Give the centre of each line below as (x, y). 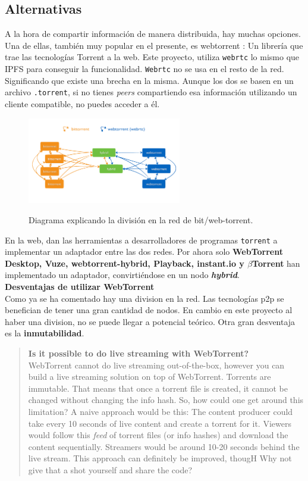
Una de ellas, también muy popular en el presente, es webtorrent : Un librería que (154, 45)
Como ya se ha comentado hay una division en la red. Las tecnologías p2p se (144, 298)
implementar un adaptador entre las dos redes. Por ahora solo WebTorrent (144, 252)
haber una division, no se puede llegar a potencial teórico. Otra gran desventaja (150, 321)
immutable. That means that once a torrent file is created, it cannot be (158, 388)
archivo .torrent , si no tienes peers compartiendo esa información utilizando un (151, 92)
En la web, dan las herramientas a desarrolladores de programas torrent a (141, 240)
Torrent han (276, 263)
